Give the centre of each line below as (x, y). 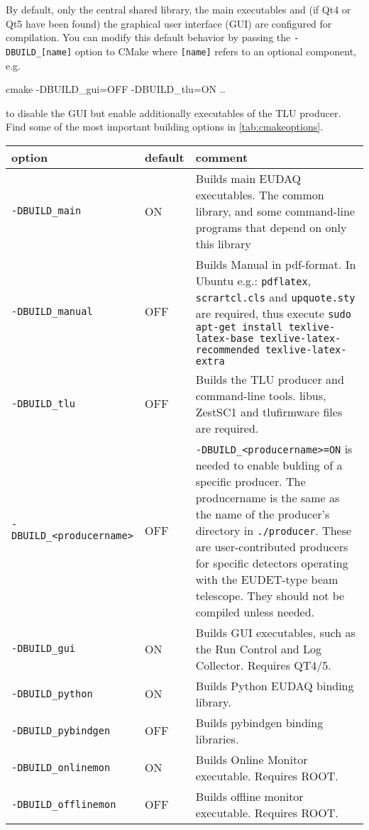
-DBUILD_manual (52, 311)
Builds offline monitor (249, 796)
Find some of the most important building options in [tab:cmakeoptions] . (165, 127)
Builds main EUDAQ (248, 178)
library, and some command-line (275, 211)
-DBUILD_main (46, 211)
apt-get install (239, 327)
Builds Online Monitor (252, 759)
